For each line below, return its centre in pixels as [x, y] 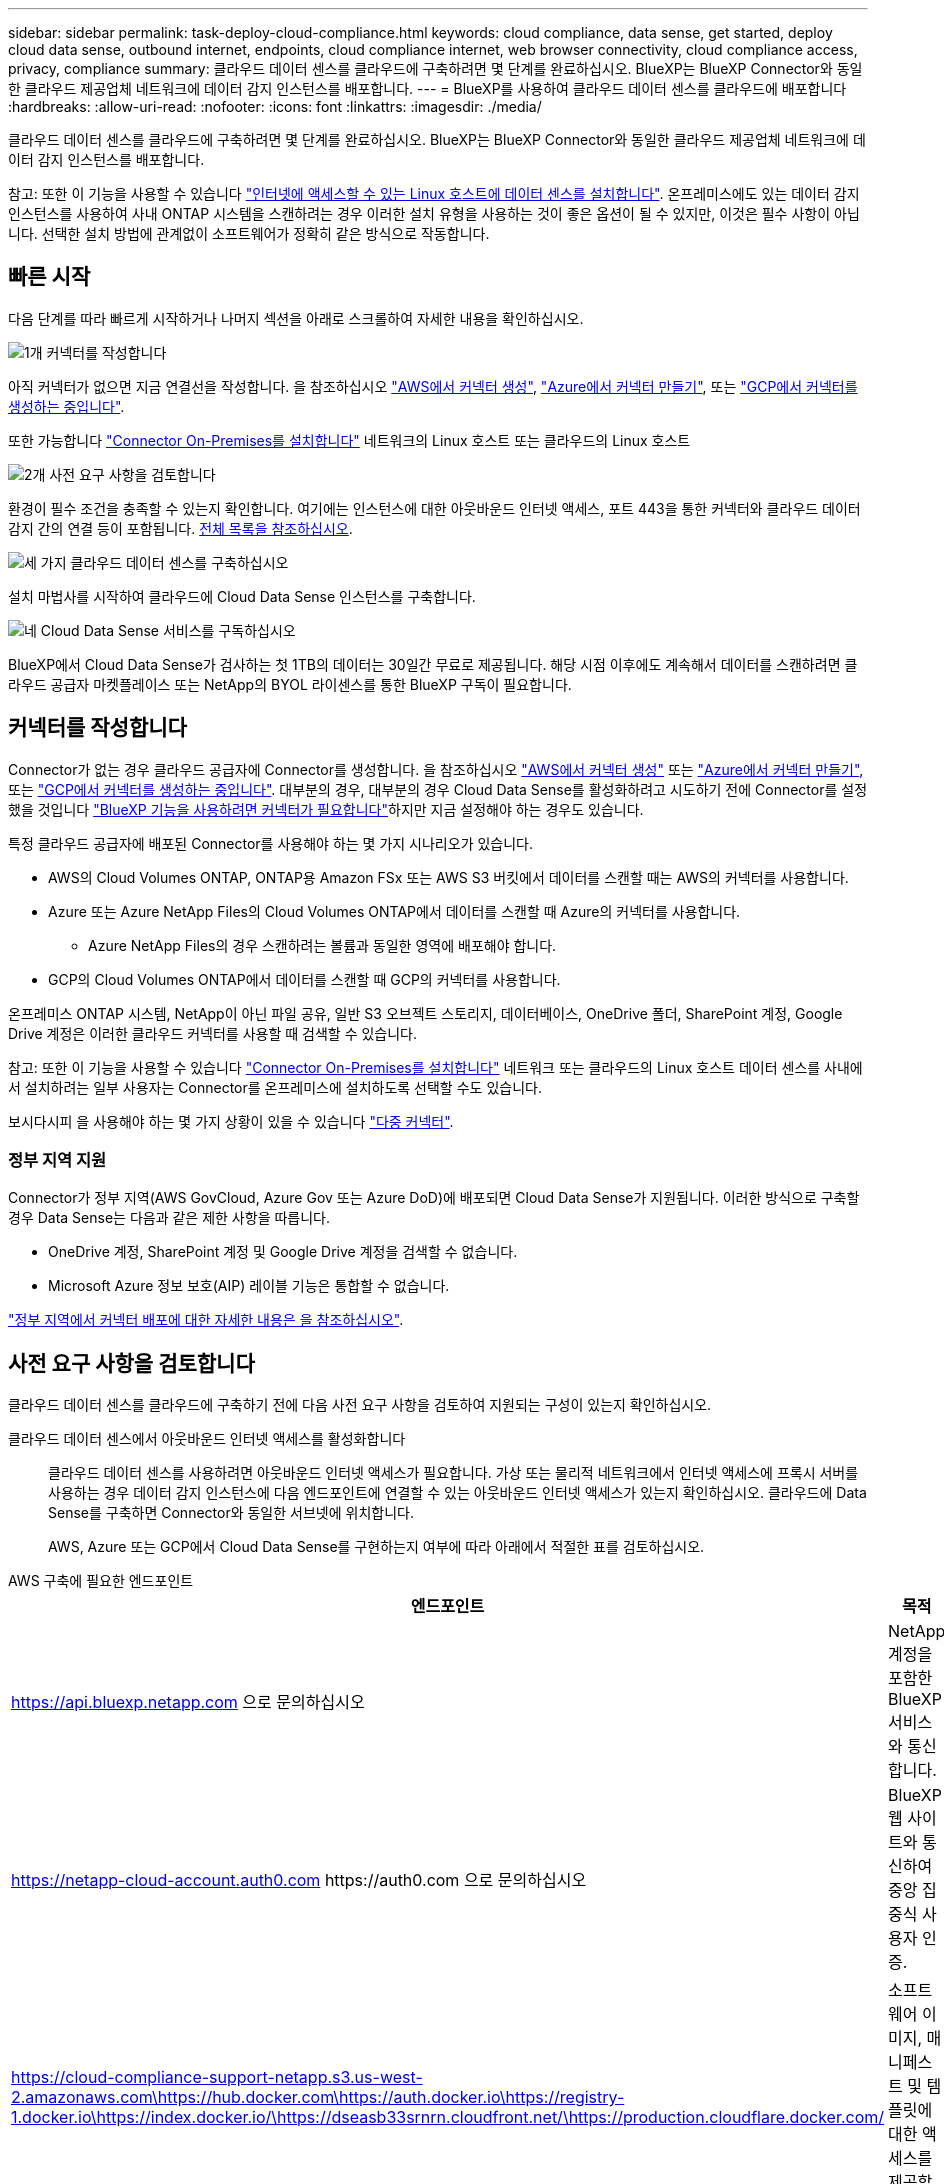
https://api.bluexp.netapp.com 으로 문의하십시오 [188, 1702]
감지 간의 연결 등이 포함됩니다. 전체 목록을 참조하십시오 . [180, 528]
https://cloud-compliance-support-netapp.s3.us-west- [217, 2077]
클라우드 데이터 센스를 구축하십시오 [179, 562]
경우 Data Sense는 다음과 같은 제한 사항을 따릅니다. [169, 1218]
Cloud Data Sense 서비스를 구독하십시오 [168, 630]
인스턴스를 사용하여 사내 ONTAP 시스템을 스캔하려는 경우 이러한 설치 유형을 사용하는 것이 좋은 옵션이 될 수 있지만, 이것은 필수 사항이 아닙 [434, 213]
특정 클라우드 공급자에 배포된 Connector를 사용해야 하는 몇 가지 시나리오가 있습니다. [270, 843]
